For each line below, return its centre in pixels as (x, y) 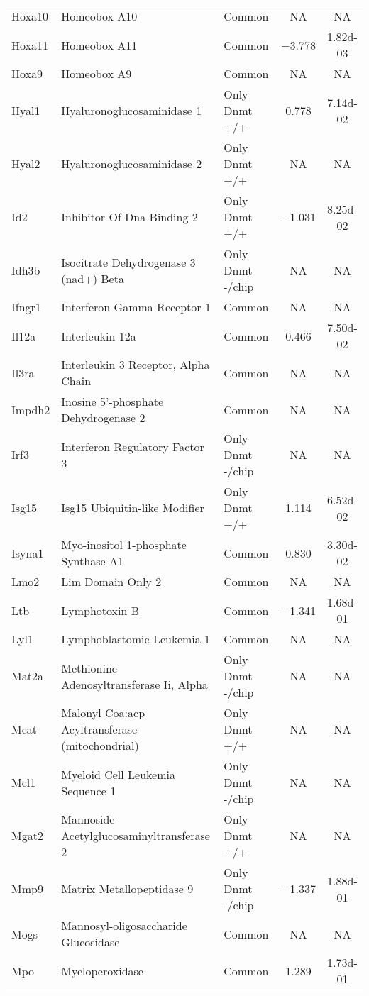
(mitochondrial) (100, 745)
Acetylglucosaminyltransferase (136, 835)
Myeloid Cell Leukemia (118, 774)
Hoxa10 (30, 16)
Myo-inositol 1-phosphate (124, 544)
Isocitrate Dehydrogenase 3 (128, 262)
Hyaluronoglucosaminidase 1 (132, 110)
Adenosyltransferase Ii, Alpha (134, 684)
